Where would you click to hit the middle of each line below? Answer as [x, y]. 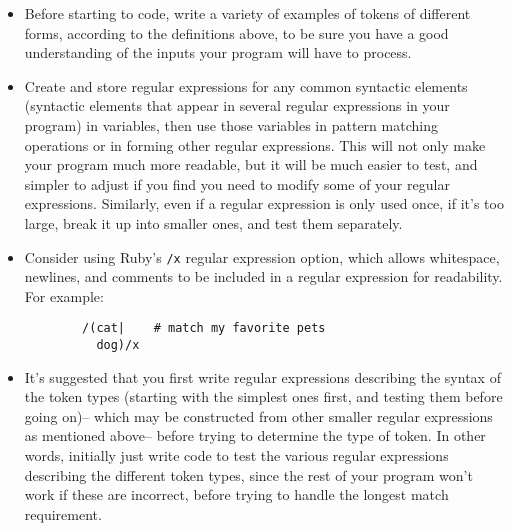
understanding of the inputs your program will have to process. [218, 52]
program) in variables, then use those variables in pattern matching [231, 124]
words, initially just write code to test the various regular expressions [236, 455]
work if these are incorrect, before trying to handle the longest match [236, 494]
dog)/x [118, 345]
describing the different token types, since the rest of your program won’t [248, 474]
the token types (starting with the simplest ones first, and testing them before [263, 396]
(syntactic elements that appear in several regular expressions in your [237, 105]
